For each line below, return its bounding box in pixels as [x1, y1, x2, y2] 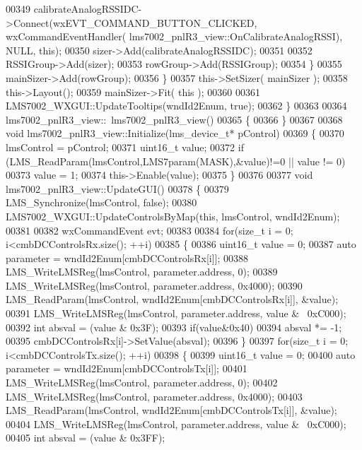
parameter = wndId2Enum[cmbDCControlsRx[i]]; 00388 [6, 250, 249, 265]
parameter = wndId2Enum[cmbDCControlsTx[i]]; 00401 [6, 361, 247, 376]
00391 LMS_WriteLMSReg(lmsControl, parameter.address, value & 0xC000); [6, 306, 346, 321]
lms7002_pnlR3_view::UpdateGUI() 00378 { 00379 [6, 181, 229, 196]
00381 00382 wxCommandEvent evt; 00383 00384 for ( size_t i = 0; [6, 223, 293, 237]
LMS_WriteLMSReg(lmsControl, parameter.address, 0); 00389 [6, 264, 278, 279]
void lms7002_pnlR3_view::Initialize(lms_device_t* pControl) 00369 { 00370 [6, 126, 344, 141]
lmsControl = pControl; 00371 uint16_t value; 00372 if [6, 139, 244, 154]
